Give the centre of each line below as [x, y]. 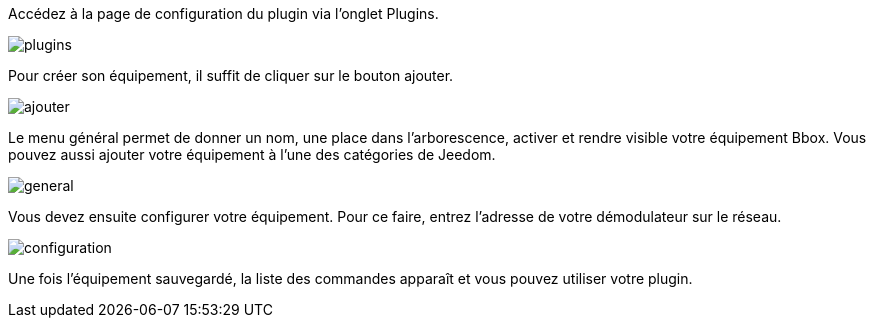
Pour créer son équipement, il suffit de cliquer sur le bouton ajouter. [231, 75]
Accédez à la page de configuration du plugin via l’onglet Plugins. [223, 13]
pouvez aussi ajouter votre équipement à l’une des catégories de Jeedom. [252, 154]
